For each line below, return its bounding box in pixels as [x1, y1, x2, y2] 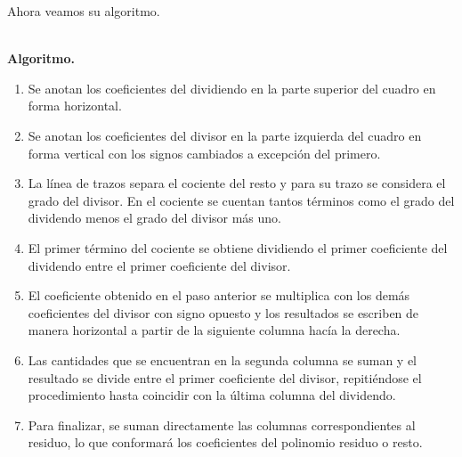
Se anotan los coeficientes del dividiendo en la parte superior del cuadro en [28, 78, 436, 97]
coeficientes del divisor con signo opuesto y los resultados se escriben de [28, 303, 419, 322]
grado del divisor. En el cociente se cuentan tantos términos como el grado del [28, 191, 455, 209]
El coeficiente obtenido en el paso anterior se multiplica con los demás [28, 286, 410, 305]
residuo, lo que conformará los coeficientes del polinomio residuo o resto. [28, 433, 423, 452]
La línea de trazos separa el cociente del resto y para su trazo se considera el [28, 174, 446, 192]
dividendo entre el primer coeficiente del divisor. [28, 256, 291, 274]
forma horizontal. [28, 96, 122, 115]
